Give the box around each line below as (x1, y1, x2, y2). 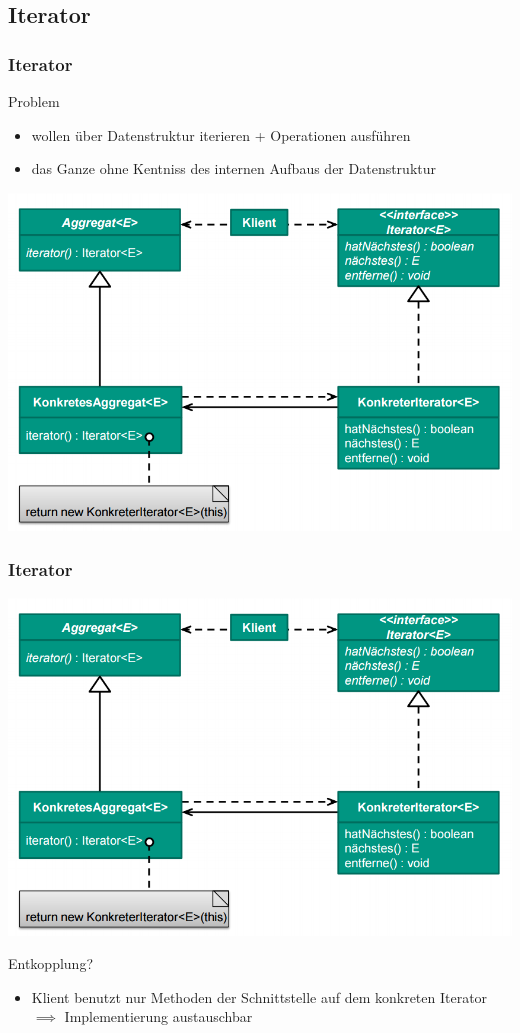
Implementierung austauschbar (64, 1006, 253, 1027)
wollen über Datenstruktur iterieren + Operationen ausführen (31, 124, 411, 145)
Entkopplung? (8, 953, 94, 974)
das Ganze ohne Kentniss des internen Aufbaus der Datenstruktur (31, 158, 437, 179)
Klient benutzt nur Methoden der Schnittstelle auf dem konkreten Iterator (31, 986, 488, 1007)
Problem (8, 91, 60, 111)
